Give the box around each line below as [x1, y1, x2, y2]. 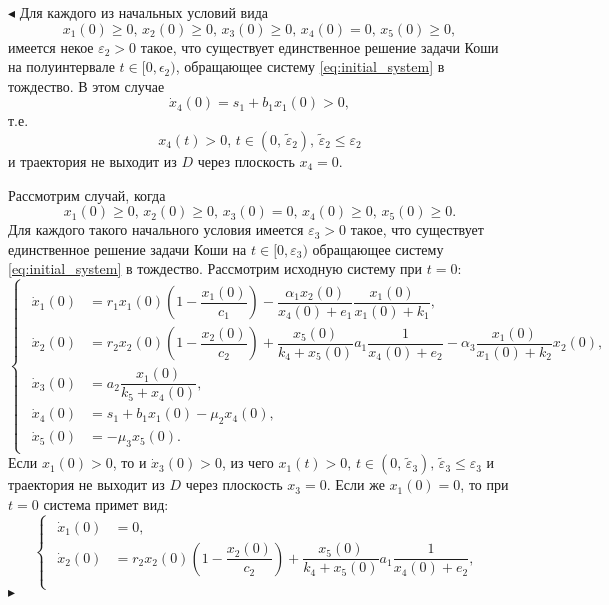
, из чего [221, 452, 274, 473]
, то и [112, 452, 147, 473]
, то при [460, 474, 509, 495]
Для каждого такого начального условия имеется [8, 219, 304, 240]
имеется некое [8, 36, 94, 57]
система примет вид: [43, 493, 169, 514]
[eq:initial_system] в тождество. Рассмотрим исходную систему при [8, 258, 423, 279]
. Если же [326, 474, 385, 495]
